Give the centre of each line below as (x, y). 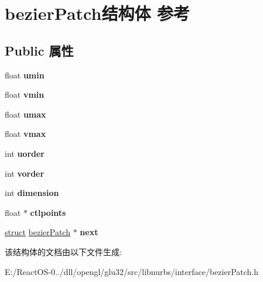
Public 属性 (39, 50)
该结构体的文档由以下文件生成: (63, 251)
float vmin (25, 94)
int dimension (32, 193)
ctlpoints (48, 212)
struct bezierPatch (37, 232)
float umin (25, 75)
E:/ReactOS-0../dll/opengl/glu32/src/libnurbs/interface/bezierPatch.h (132, 271)
